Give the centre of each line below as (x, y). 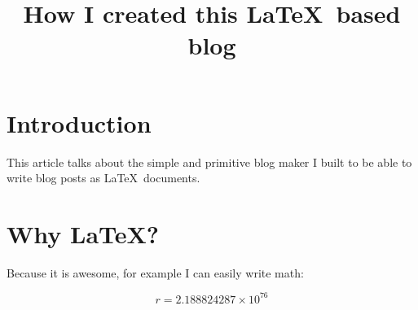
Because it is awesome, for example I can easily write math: (155, 272)
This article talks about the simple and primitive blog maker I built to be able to (209, 162)
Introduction (79, 122)
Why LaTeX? (83, 233)
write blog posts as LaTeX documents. (103, 178)
